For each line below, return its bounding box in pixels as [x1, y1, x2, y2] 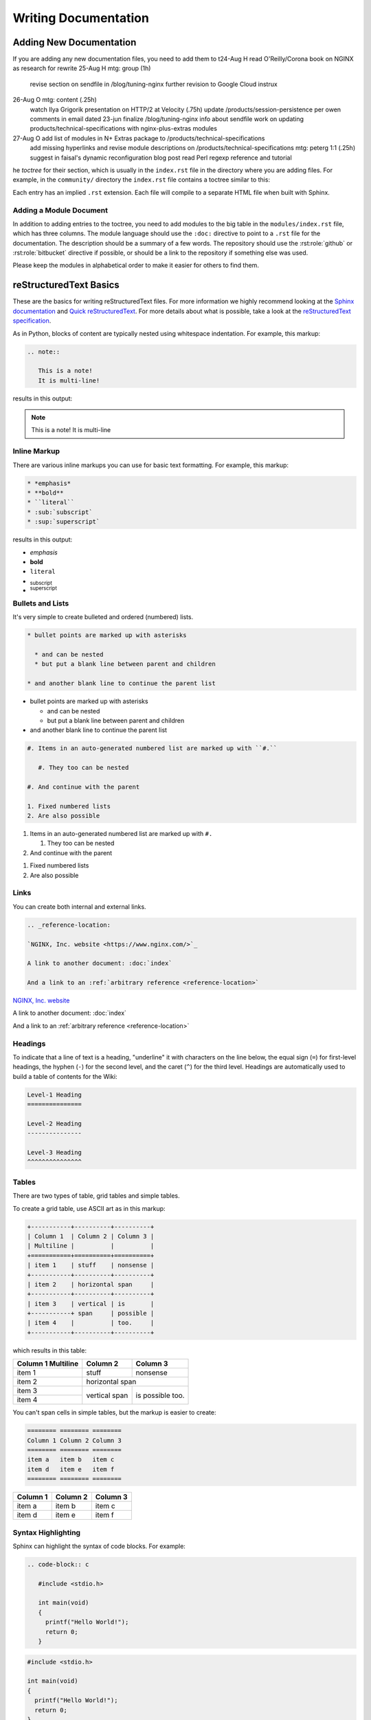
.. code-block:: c [27, 1560, 89, 1568]
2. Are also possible [27, 812, 100, 820]
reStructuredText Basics [12, 279, 120, 291]
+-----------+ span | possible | [27, 1309, 155, 1318]
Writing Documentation [12, 10, 149, 25]
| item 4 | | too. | [27, 1319, 155, 1327]
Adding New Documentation [12, 36, 137, 48]
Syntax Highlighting [12, 1527, 81, 1537]
